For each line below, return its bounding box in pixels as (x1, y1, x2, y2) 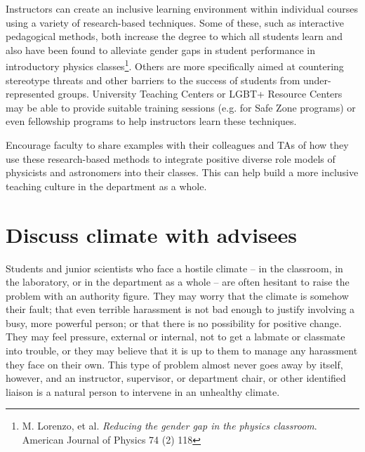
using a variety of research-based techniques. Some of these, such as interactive (6, 15, 345, 29)
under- (303, 72, 331, 87)
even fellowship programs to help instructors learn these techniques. (6, 114, 297, 128)
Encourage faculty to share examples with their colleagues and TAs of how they (6, 138, 349, 152)
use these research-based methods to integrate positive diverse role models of (6, 151, 336, 166)
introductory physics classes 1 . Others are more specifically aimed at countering (6, 57, 344, 74)
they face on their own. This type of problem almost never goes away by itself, (6, 357, 343, 371)
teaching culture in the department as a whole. (6, 178, 207, 193)
